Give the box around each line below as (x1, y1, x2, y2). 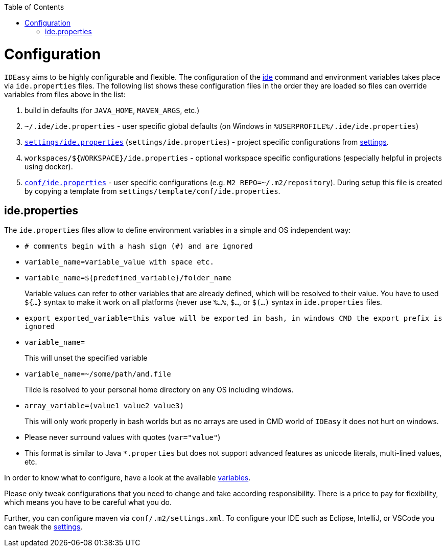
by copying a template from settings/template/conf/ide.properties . (25, 186, 280, 195)
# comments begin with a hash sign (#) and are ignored (25, 242, 253, 251)
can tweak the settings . (4, 522, 83, 532)
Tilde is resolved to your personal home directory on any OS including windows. (25, 385, 294, 394)
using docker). (25, 162, 73, 171)
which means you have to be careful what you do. (4, 498, 172, 507)
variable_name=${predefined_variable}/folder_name (25, 274, 231, 282)
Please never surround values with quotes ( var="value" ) (25, 433, 221, 442)
